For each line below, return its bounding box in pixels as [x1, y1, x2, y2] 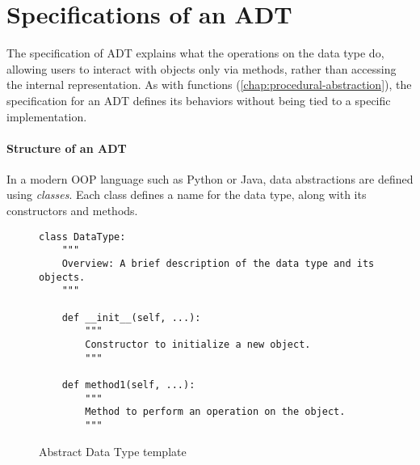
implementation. [6, 108, 87, 125]
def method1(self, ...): [61, 378, 195, 391]
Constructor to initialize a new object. [85, 338, 311, 350]
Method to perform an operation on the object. [85, 406, 346, 418]
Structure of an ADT [6, 139, 127, 156]
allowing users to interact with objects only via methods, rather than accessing [6, 60, 397, 77]
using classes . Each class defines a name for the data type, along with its [6, 186, 367, 203]
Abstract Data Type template [39, 442, 187, 459]
